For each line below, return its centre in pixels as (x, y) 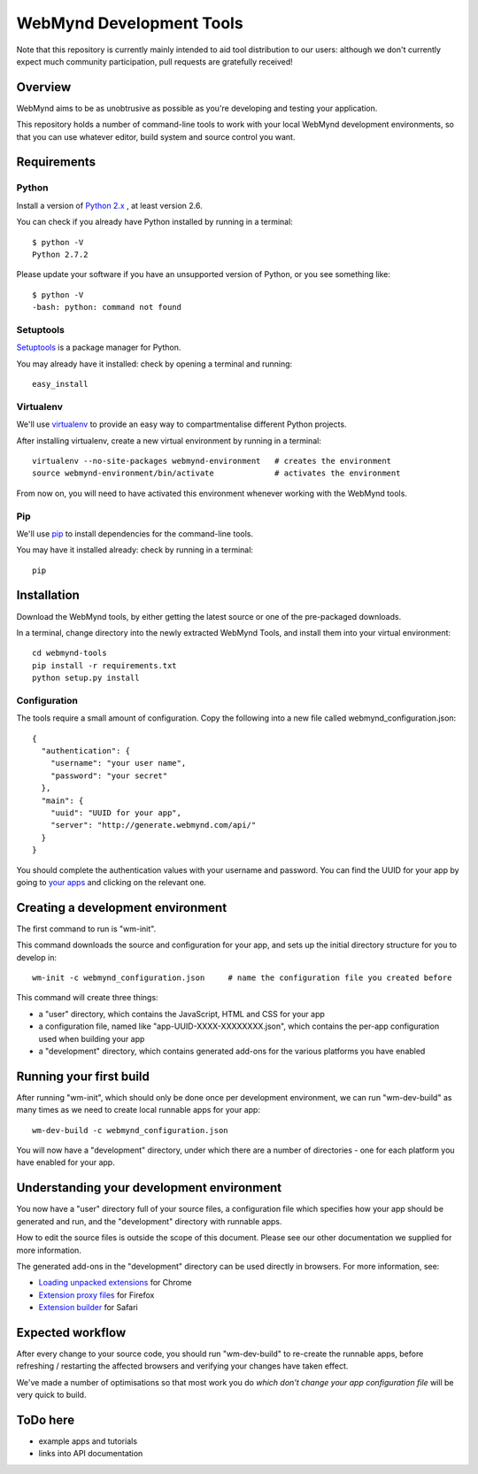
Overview (44, 87)
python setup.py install (86, 678)
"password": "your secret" (109, 776)
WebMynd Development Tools (130, 23)
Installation (48, 595)
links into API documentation (91, 1454)
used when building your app (92, 1038)
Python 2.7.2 (60, 254)
